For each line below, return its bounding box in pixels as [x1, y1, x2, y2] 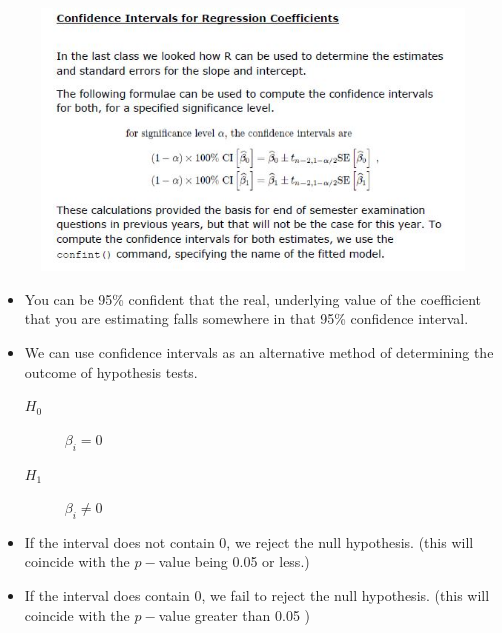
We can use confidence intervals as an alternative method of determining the [24, 341, 494, 362]
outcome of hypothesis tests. [24, 361, 198, 382]
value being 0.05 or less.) [158, 551, 310, 572]
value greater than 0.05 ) [158, 604, 310, 625]
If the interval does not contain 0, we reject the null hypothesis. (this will [24, 531, 474, 552]
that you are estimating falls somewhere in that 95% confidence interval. [24, 308, 469, 329]
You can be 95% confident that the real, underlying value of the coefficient [24, 288, 482, 309]
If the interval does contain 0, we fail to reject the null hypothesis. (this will [24, 585, 490, 606]
